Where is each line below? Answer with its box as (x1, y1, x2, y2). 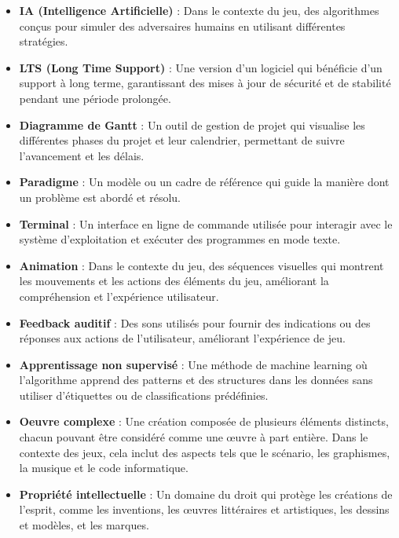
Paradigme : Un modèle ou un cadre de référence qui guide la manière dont (19, 174, 390, 190)
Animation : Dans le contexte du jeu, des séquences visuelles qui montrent (19, 257, 384, 273)
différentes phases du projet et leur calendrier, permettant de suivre (19, 132, 345, 148)
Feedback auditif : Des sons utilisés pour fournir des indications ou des (19, 314, 371, 331)
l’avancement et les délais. (19, 147, 145, 163)
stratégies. (19, 33, 68, 49)
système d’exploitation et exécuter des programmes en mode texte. (19, 231, 341, 247)
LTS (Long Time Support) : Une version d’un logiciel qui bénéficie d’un (19, 59, 383, 75)
